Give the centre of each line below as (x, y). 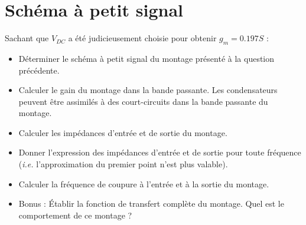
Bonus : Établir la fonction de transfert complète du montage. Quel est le (151, 204)
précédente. (39, 70)
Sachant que (27, 38)
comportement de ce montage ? (75, 215)
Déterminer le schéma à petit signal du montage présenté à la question (147, 58)
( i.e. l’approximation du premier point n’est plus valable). (123, 164)
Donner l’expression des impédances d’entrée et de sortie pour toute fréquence (160, 152)
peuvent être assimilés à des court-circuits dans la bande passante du (143, 101)
